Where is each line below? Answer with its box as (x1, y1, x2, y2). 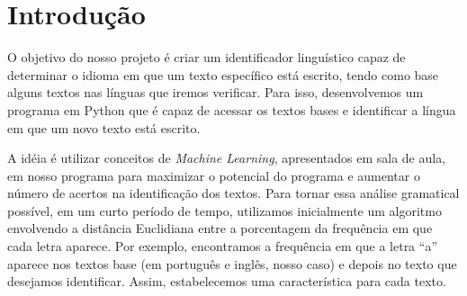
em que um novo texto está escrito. (7, 118, 201, 137)
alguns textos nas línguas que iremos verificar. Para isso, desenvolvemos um (7, 83, 424, 102)
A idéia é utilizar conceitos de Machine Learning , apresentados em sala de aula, (7, 148, 446, 167)
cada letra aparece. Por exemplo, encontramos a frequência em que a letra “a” (7, 237, 438, 256)
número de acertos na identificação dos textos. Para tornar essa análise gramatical (7, 184, 460, 202)
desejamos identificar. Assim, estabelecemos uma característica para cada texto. (7, 272, 446, 291)
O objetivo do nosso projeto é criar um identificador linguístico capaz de (7, 48, 406, 67)
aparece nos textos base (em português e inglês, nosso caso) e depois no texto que (7, 254, 457, 273)
